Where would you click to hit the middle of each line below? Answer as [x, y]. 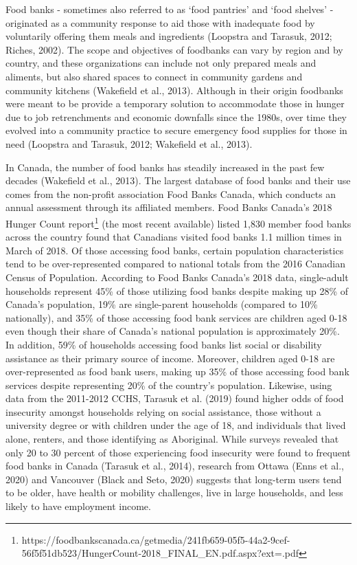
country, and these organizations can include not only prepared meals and [161, 63]
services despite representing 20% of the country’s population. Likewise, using [169, 385]
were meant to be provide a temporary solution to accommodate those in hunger [175, 103]
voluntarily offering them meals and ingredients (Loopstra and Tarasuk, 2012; [169, 36]
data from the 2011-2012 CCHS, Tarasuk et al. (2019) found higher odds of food [175, 398]
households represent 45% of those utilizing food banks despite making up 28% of [177, 290]
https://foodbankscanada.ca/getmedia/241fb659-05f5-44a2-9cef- [156, 539]
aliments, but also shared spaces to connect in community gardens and [154, 76]
